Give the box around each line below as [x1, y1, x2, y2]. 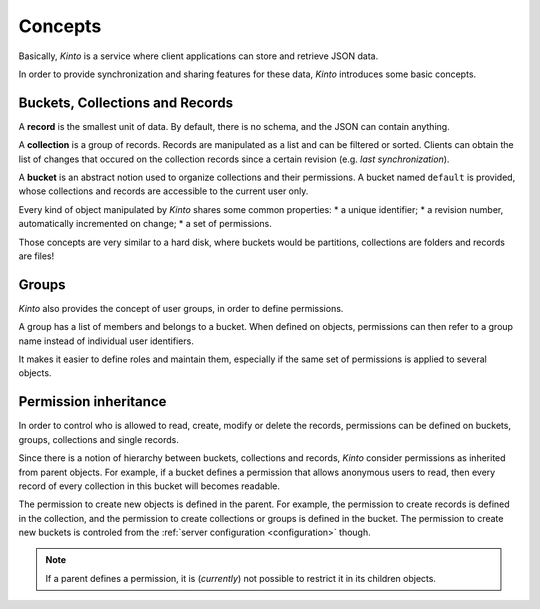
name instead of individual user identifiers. [18, 335, 194, 347]
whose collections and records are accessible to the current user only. [18, 185, 309, 197]
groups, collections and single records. [18, 433, 179, 445]
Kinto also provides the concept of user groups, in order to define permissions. [18, 302, 344, 314]
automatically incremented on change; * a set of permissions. [18, 218, 272, 230]
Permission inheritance [18, 393, 167, 410]
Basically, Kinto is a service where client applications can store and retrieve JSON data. [18, 50, 379, 62]
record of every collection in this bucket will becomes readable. [18, 480, 280, 492]
